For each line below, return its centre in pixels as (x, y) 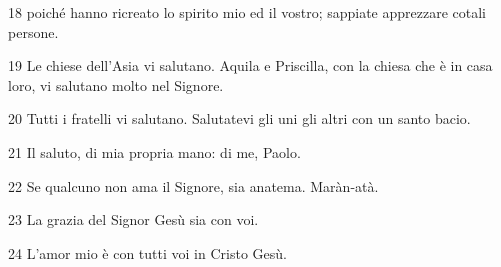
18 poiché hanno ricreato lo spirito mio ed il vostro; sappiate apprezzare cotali (247, 12)
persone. (33, 31)
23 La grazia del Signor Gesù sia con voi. (133, 219)
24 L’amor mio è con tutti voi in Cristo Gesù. (147, 252)
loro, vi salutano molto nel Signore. (116, 84)
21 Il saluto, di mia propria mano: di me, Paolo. (154, 151)
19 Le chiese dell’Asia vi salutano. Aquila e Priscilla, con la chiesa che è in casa (250, 65)
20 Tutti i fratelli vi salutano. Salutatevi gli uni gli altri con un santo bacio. (239, 118)
